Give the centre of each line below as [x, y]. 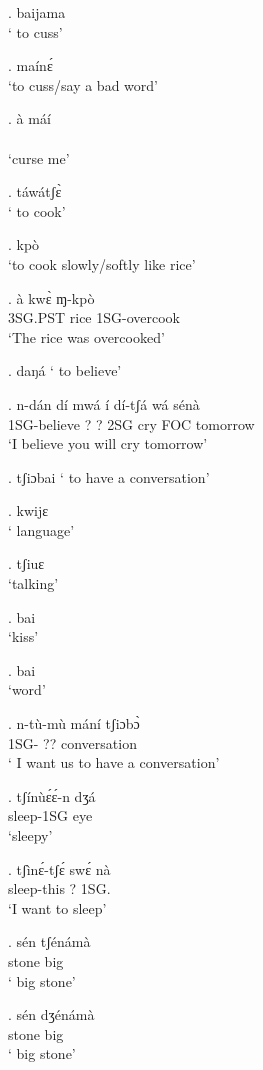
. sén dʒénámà [51, 1014]
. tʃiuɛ [26, 563]
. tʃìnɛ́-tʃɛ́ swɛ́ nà [59, 868]
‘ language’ [41, 529]
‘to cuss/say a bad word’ [83, 84]
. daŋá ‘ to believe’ [65, 370]
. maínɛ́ [30, 65]
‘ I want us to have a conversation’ [114, 762]
